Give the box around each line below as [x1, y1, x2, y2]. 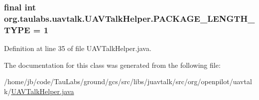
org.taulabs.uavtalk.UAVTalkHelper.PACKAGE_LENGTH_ [4, 12, 255, 24]
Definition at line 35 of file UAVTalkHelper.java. [4, 43, 151, 53]
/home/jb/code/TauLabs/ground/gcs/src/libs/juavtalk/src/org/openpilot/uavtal [4, 76, 252, 87]
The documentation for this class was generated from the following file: [4, 59, 221, 70]
